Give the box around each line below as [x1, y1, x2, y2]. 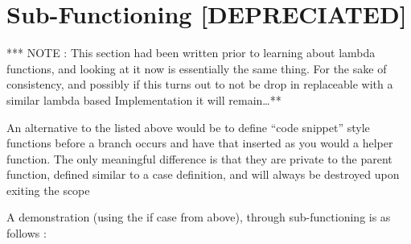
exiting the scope [6, 181, 90, 198]
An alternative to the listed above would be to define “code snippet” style [6, 118, 370, 135]
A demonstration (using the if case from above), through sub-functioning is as [6, 209, 391, 225]
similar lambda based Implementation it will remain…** [6, 91, 282, 108]
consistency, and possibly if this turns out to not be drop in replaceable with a [6, 76, 393, 93]
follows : [6, 225, 47, 242]
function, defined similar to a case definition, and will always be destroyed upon [6, 166, 400, 183]
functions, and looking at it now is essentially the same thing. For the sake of [6, 60, 387, 77]
